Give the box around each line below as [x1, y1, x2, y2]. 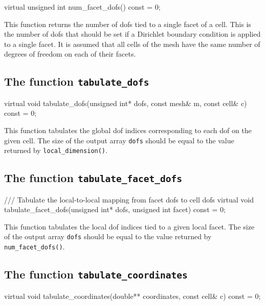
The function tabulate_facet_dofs [4, 170, 183, 186]
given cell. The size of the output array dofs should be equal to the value [4, 135, 234, 145]
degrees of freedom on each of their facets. [4, 48, 136, 59]
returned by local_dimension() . [4, 145, 107, 156]
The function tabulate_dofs [4, 73, 149, 89]
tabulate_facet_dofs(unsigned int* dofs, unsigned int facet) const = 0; [4, 204, 226, 215]
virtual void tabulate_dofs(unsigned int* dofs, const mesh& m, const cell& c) [4, 97, 247, 108]
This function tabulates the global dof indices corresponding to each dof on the [4, 124, 252, 135]
